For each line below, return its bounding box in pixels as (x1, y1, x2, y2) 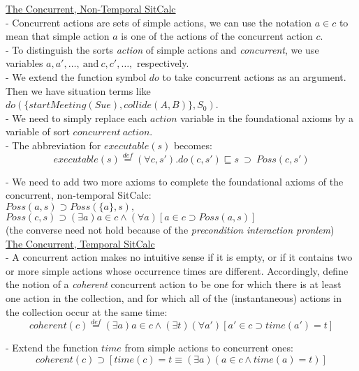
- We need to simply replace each (6, 110, 147, 125)
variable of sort (6, 124, 70, 139)
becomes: (173, 137, 212, 152)
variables (6, 56, 43, 70)
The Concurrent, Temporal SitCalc (6, 236, 155, 250)
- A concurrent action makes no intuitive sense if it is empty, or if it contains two (6, 250, 353, 264)
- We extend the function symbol (6, 69, 147, 84)
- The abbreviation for (6, 137, 101, 152)
